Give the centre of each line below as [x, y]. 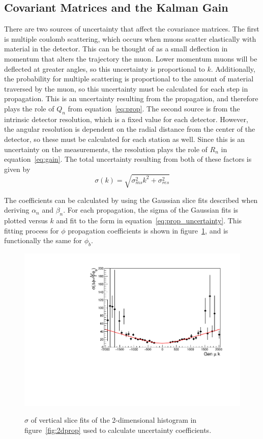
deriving [17, 210]
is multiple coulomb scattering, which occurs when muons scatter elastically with [130, 38]
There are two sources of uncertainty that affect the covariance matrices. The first [132, 29]
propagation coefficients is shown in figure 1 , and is [148, 230]
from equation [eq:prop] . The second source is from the [154, 108]
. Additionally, [233, 68]
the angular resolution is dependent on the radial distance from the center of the [130, 129]
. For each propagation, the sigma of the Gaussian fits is [151, 210]
